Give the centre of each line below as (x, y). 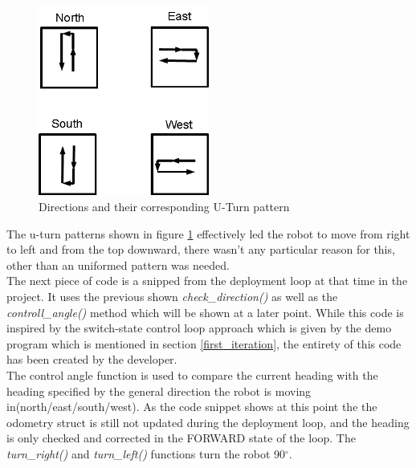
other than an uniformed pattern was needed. (118, 265)
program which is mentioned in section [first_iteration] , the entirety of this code (204, 343)
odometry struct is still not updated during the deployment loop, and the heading (208, 422)
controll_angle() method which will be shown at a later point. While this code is (205, 312)
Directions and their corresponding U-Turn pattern (164, 207)
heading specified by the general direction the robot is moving (159, 391)
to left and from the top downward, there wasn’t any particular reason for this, (201, 249)
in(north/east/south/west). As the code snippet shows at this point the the (192, 407)
